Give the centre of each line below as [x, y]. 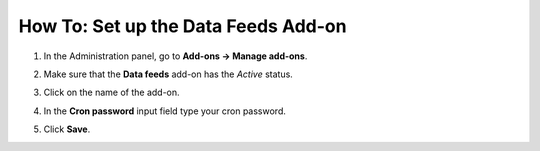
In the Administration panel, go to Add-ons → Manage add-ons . [175, 56]
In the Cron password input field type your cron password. [165, 111]
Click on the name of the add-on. [111, 92]
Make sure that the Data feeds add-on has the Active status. [168, 74]
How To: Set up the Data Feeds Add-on [182, 26]
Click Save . [67, 129]
